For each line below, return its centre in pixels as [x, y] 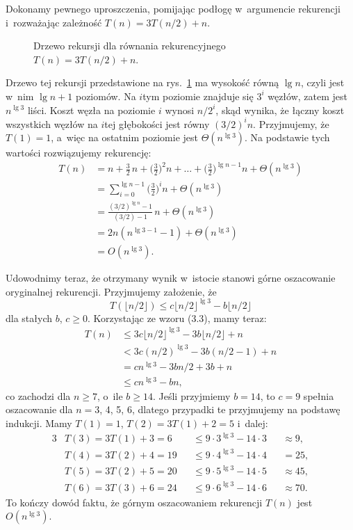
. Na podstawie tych [287, 137]
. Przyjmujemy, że [291, 123]
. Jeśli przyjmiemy [191, 395]
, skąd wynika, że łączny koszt [280, 110]
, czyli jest [322, 82]
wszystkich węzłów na [52, 123]
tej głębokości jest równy [157, 123]
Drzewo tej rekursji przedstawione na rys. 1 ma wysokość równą [142, 82]
